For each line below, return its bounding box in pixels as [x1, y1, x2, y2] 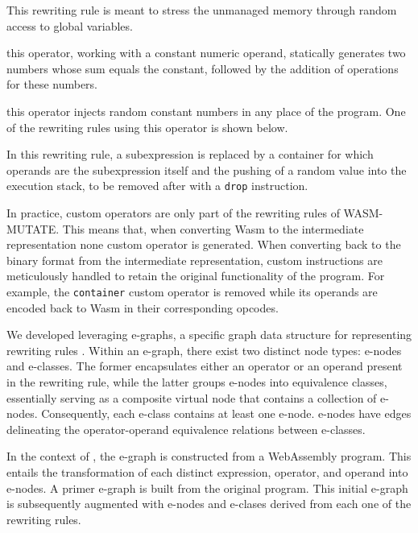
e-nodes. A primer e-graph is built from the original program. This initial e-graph [6, 479, 408, 496]
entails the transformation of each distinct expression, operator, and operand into [6, 463, 408, 480]
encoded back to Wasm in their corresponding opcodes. [6, 299, 279, 316]
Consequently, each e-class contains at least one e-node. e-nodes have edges [41, 405, 412, 422]
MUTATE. [6, 220, 60, 237]
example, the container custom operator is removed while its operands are [6, 283, 378, 300]
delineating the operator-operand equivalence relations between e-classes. [6, 420, 366, 437]
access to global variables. [6, 17, 133, 34]
